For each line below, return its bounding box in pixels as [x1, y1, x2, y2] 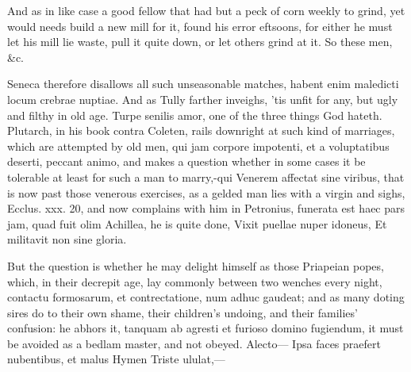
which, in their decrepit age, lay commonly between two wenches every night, [7, 273, 382, 290]
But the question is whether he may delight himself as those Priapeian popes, [7, 257, 384, 274]
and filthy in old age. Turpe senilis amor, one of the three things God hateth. [7, 106, 382, 123]
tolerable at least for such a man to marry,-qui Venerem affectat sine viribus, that [7, 168, 405, 185]
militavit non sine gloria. [7, 231, 127, 247]
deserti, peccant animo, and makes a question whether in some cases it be [7, 153, 366, 170]
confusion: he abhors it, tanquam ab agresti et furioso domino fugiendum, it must [7, 320, 404, 336]
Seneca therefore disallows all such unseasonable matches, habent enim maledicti [7, 75, 399, 92]
